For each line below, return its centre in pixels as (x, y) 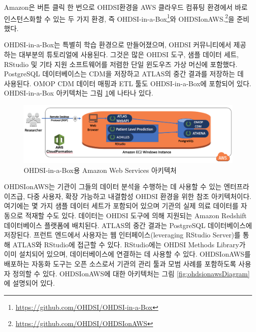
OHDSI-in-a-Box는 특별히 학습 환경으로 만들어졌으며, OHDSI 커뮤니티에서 (118, 45)
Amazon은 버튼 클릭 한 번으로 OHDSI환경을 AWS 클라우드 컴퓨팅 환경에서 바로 (126, 7)
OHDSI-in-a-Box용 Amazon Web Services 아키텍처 (100, 170)
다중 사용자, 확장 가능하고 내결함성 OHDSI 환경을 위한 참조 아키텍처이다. (139, 196)
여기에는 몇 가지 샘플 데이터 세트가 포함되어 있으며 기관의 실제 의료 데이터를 (121, 206)
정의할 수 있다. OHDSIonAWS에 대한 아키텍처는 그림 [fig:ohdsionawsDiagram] (131, 273)
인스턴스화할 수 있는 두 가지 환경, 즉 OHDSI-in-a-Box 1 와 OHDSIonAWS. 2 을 (119, 18)
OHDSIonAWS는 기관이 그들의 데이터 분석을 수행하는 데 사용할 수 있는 (113, 186)
